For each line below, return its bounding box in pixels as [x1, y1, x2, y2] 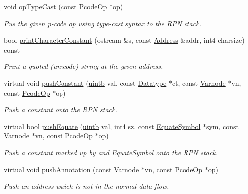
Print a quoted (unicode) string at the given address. [4, 61, 163, 71]
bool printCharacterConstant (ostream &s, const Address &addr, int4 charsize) [4, 35, 245, 45]
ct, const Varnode [172, 77, 226, 88]
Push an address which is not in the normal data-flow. [4, 181, 169, 191]
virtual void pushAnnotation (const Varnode [4, 164, 139, 174]
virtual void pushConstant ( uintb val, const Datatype [4, 77, 167, 88]
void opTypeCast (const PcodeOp [4, 1, 107, 11]
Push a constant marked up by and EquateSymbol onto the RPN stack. [4, 147, 218, 157]
